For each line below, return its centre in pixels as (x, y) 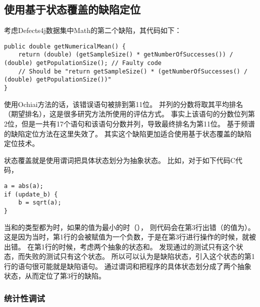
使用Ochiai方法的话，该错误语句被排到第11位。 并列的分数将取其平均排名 (123, 104)
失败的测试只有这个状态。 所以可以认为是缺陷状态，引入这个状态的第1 (140, 256)
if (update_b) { (31, 194)
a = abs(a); (24, 186)
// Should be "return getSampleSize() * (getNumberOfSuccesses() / (133, 71)
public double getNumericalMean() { (65, 46)
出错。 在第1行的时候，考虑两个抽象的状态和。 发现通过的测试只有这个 (120, 246)
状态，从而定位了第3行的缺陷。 (55, 276)
